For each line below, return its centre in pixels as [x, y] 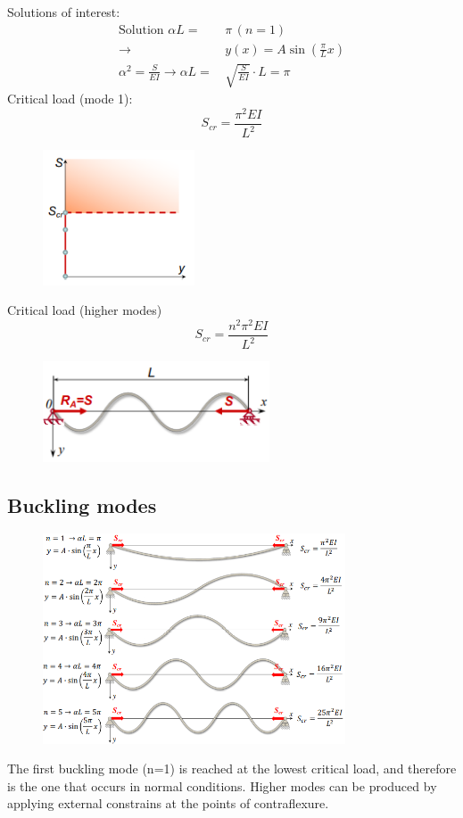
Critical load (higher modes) [85, 310]
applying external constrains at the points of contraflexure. [168, 803]
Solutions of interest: [64, 12]
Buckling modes [82, 504]
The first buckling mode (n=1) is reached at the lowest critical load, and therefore [232, 768]
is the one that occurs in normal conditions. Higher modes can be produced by [222, 785]
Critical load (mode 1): [70, 99]
